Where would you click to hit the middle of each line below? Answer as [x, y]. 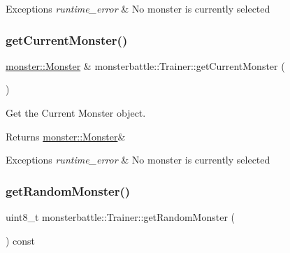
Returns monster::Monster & [66, 136]
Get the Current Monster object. [76, 113]
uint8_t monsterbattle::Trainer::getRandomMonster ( [120, 217]
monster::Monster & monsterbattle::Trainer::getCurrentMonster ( [145, 65]
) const [21, 240]
